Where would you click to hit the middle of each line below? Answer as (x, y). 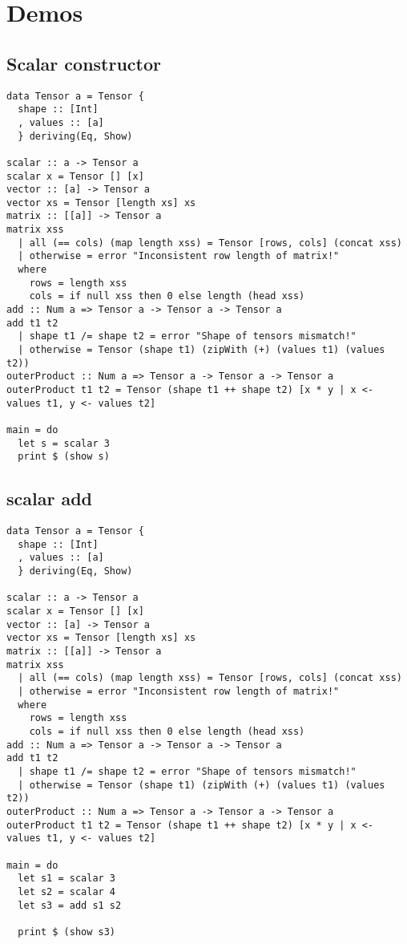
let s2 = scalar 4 (67, 891)
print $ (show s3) (67, 932)
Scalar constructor (84, 63)
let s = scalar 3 (64, 443)
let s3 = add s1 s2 (70, 905)
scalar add (50, 498)
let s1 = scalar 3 (67, 879)
